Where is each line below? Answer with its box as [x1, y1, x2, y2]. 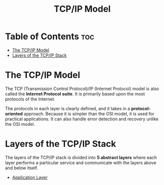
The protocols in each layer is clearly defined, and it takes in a [5, 105, 131, 111]
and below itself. [5, 165, 38, 171]
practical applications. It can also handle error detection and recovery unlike [5, 116, 159, 122]
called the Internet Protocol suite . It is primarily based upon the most [5, 91, 145, 96]
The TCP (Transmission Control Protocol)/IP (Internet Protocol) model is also [5, 86, 159, 92]
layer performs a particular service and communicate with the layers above [5, 160, 157, 165]
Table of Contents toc [5, 31, 94, 42]
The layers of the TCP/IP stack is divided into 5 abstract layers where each [5, 154, 157, 160]
